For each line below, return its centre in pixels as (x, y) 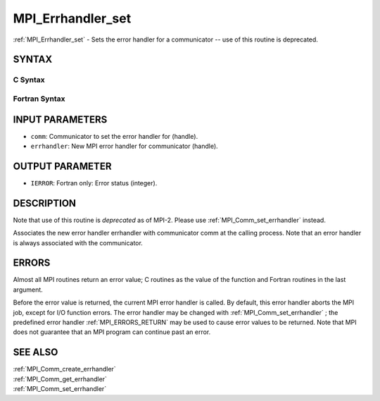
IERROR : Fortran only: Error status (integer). (94, 183)
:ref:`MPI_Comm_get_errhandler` (60, 379)
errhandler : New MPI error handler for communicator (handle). (124, 146)
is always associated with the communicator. (78, 242)
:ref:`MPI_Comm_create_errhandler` (64, 369)
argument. (28, 290)
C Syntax (29, 80)
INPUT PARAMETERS (60, 119)
